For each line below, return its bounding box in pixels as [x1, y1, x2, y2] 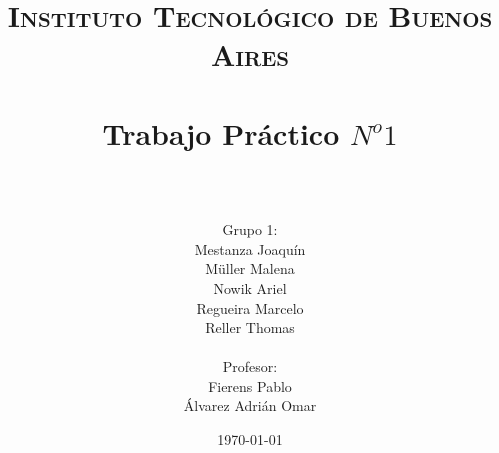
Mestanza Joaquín [194, 238, 306, 259]
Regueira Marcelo [196, 297, 304, 318]
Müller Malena [205, 258, 295, 279]
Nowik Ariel [213, 277, 287, 298]
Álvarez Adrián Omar [183, 395, 317, 416]
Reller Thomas [205, 317, 295, 338]
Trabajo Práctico [102, 112, 340, 153]
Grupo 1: [222, 219, 278, 240]
